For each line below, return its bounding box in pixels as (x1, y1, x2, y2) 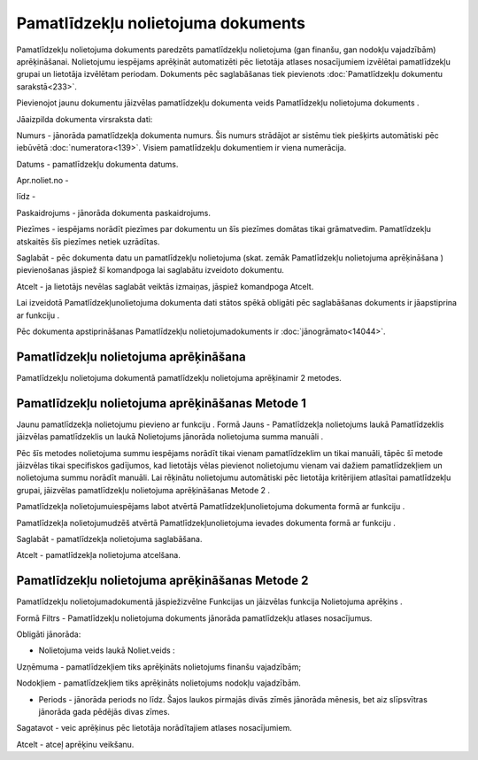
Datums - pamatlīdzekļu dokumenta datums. (16, 159, 179, 169)
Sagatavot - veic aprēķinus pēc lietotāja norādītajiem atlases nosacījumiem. (16, 723, 292, 733)
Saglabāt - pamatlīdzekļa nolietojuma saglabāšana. (16, 533, 203, 544)
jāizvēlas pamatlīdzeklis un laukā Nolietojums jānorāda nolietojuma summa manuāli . (16, 431, 324, 442)
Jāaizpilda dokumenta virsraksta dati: (16, 113, 153, 124)
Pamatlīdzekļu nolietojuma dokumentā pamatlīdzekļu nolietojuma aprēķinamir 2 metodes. (16, 372, 343, 383)
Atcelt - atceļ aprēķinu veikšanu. (16, 739, 135, 749)
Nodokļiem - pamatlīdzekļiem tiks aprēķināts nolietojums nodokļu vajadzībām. (16, 678, 301, 688)
